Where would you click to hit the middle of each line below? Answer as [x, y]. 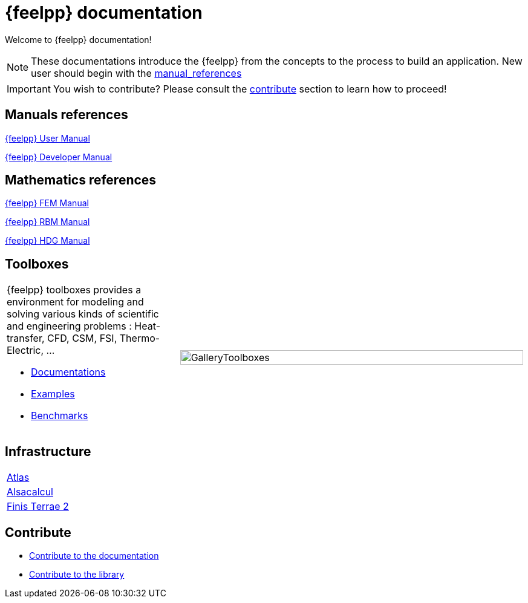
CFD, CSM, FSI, [82, 338]
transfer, [26, 338]
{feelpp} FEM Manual [47, 203]
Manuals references [67, 115]
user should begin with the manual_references [136, 73]
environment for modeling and [75, 302]
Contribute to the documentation [94, 555]
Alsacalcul [30, 492]
